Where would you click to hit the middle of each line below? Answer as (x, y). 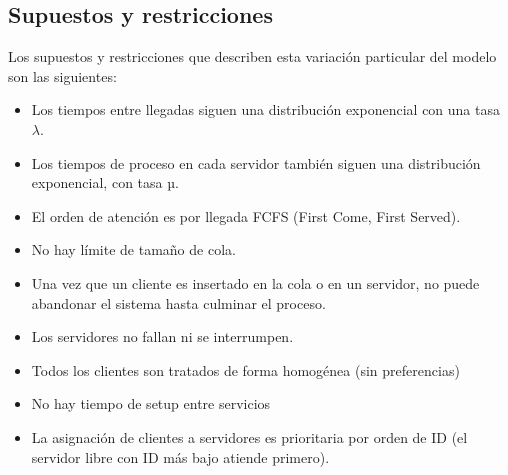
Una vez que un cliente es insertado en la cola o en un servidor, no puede (255, 282)
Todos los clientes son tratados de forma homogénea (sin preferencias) (245, 369)
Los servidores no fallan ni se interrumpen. (162, 336)
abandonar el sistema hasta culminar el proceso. (178, 302)
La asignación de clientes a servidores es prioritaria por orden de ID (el (249, 436)
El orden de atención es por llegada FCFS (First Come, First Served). (246, 215)
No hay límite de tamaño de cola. (133, 249)
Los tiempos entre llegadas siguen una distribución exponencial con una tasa (265, 109)
